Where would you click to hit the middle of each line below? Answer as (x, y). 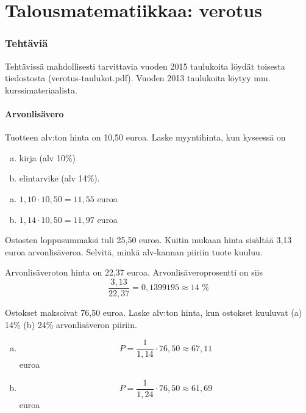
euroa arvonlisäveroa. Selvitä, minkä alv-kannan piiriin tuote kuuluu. (134, 251)
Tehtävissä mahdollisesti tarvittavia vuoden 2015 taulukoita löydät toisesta (145, 66)
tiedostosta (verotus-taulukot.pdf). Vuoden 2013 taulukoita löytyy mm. (138, 78)
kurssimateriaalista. (41, 90)
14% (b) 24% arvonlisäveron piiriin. (71, 324)
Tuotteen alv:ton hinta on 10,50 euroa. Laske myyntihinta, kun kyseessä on (145, 137)
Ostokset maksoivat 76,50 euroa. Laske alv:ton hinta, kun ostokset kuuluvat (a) (154, 312)
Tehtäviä (27, 43)
